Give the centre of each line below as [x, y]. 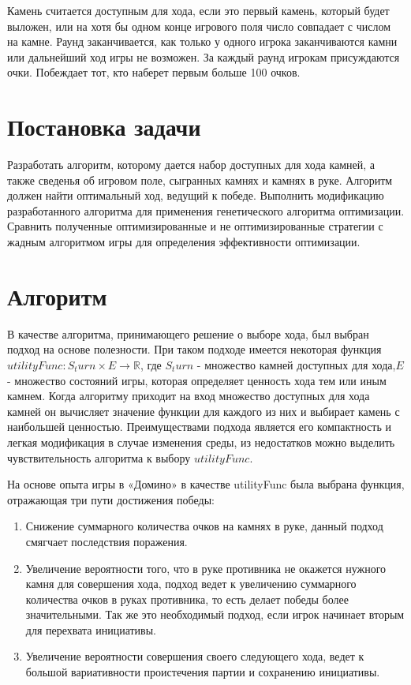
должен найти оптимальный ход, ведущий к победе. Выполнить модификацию [196, 195]
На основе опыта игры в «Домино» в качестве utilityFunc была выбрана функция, [206, 484]
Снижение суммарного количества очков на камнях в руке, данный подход [204, 526]
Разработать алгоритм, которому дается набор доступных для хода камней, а [191, 165]
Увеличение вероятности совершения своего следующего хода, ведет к [195, 656]
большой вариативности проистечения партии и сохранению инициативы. [203, 672]
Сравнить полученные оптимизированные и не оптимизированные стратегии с [195, 226]
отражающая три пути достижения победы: [111, 499]
